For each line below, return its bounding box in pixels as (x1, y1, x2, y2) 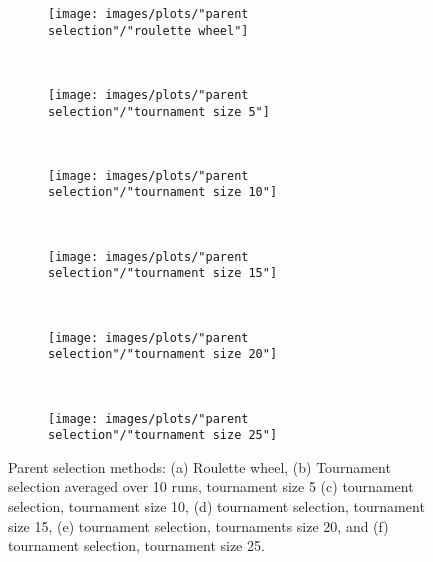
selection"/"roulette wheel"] (48, 23, 249, 38)
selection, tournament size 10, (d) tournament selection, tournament (8, 496, 425, 517)
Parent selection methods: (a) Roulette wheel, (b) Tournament (8, 456, 391, 477)
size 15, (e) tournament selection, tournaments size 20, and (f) (8, 515, 389, 536)
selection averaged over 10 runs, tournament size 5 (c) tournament (8, 476, 414, 497)
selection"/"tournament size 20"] (48, 347, 278, 362)
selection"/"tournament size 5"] (48, 104, 270, 119)
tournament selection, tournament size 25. (8, 535, 265, 556)
